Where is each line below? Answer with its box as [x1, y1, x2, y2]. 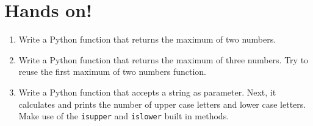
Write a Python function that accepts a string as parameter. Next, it [18, 85, 276, 98]
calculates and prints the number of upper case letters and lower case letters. [18, 97, 306, 110]
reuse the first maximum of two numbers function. [18, 65, 206, 78]
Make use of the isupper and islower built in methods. [18, 110, 229, 122]
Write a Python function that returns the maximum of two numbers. [18, 33, 276, 46]
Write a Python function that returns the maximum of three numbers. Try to [18, 53, 309, 66]
